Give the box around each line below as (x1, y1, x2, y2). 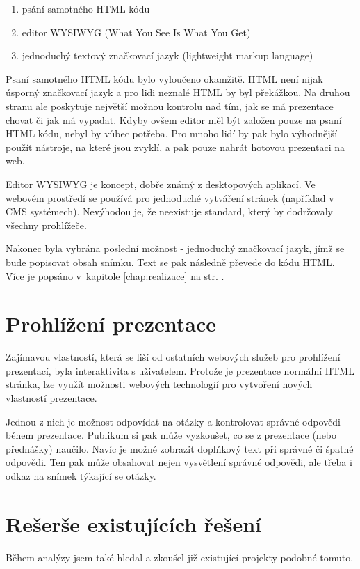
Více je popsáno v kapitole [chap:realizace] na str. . (6, 268, 224, 283)
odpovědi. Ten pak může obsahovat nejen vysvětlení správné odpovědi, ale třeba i (6, 455, 352, 469)
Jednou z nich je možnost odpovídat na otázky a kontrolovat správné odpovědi (6, 414, 341, 428)
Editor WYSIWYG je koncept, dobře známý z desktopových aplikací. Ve (6, 176, 316, 191)
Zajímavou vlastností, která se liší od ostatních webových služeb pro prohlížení (6, 350, 341, 364)
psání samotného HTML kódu (22, 1, 150, 15)
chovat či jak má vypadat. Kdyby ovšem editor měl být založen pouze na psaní (6, 112, 342, 127)
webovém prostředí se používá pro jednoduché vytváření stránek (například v (6, 190, 334, 205)
